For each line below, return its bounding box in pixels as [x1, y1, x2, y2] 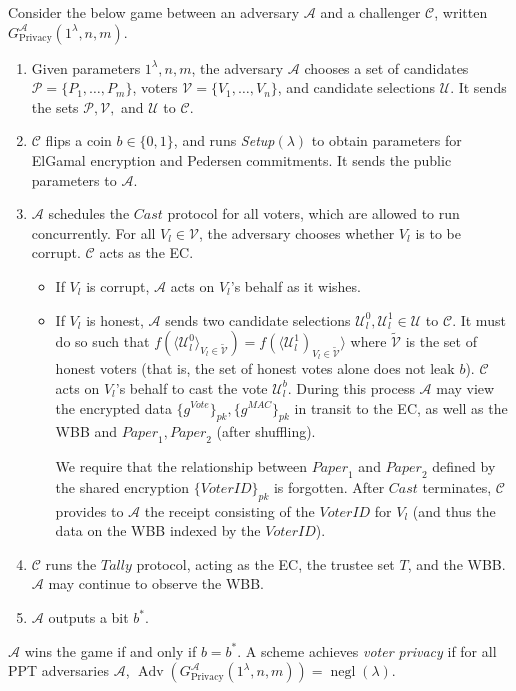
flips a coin [45, 130, 112, 151]
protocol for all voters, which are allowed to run [167, 203, 460, 224]
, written [434, 2, 488, 22]
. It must [452, 309, 506, 330]
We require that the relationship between [55, 456, 308, 477]
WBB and [55, 421, 118, 442]
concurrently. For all [31, 222, 156, 243]
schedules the [48, 203, 130, 224]
